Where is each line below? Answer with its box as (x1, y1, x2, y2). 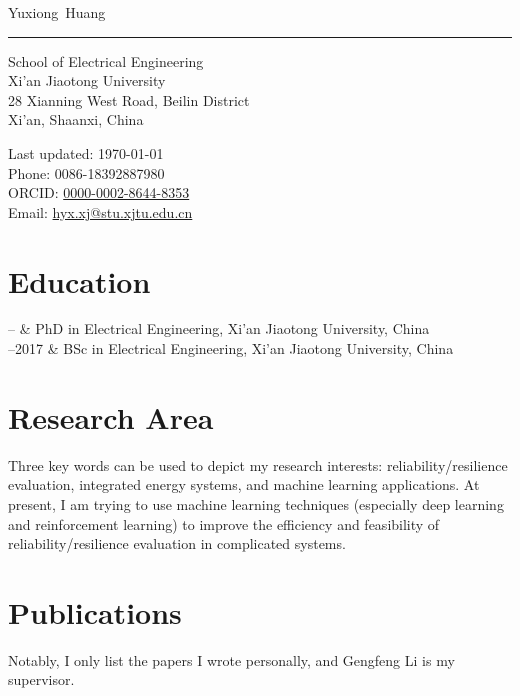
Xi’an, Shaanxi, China (8, 109, 144, 130)
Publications (8, 591, 182, 632)
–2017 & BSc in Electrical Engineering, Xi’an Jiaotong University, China (8, 338, 454, 359)
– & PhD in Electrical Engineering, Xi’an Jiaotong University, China (8, 318, 430, 339)
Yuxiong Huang (8, 2, 106, 22)
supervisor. (8, 669, 75, 690)
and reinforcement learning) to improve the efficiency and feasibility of (8, 513, 440, 534)
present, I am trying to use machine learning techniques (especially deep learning (8, 493, 504, 514)
